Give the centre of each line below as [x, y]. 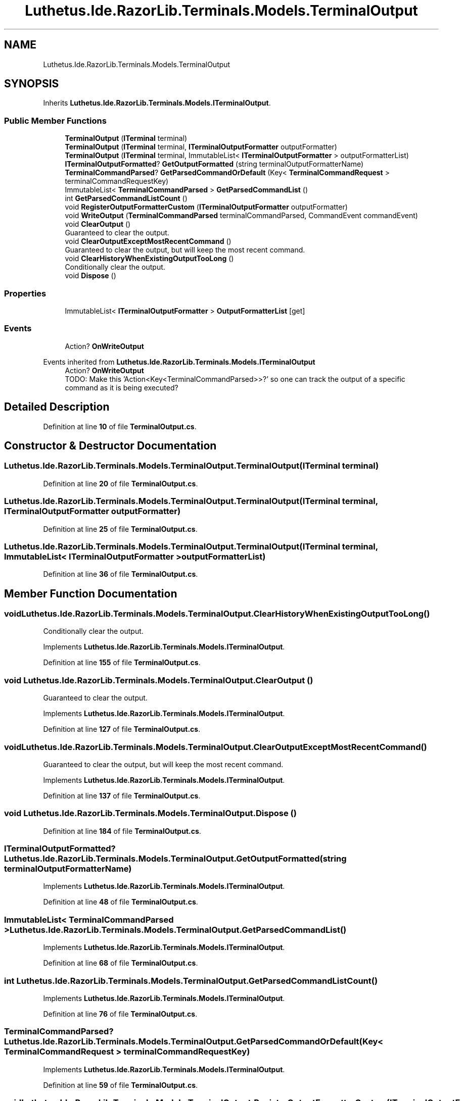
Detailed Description [57, 407]
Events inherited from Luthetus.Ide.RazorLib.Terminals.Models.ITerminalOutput [179, 362]
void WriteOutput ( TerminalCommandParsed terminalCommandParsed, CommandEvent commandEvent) [241, 216]
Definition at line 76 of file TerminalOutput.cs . [120, 1014]
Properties [25, 293]
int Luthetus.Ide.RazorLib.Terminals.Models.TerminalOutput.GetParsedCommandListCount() [191, 981]
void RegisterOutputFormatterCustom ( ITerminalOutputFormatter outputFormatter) [206, 207]
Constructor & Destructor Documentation [110, 445]
